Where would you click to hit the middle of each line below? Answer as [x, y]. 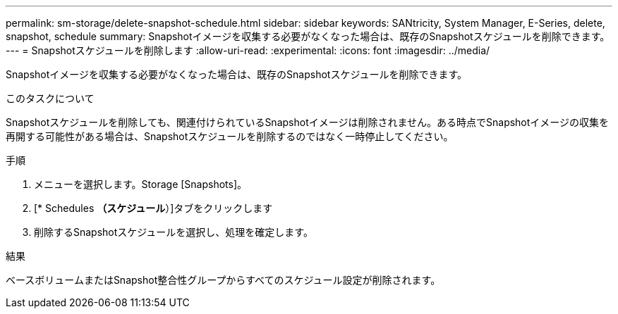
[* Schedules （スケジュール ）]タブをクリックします [153, 208]
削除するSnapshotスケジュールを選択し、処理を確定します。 [174, 232]
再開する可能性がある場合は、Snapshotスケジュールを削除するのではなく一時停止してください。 [230, 136]
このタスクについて [50, 98]
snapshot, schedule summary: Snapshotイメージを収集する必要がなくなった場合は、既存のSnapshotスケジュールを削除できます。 [308, 36]
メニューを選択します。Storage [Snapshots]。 [141, 184]
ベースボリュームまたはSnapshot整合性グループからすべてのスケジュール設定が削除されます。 [223, 280]
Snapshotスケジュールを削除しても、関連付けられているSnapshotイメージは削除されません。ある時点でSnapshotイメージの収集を [308, 122]
